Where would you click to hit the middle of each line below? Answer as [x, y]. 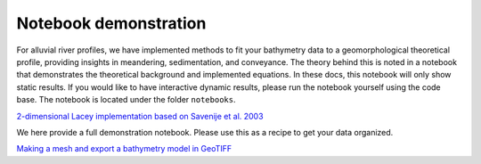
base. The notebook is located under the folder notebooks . [126, 100]
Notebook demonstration [111, 23]
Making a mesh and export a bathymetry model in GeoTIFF [124, 149]
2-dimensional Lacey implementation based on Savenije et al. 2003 [140, 116]
